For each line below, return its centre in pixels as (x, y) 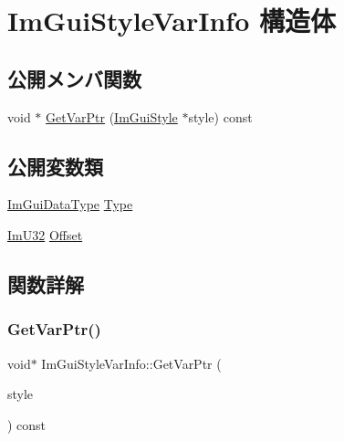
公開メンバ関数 (74, 78)
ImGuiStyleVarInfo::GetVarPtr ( (131, 363)
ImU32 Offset (45, 234)
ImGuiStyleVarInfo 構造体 (172, 21)
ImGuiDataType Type (70, 204)
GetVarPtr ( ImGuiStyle (112, 116)
